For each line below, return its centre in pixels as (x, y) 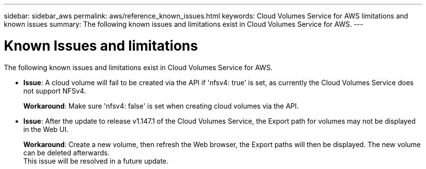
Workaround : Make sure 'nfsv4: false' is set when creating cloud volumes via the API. (161, 106)
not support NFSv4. (55, 91)
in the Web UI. (46, 129)
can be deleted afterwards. (67, 152)
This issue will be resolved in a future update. (96, 161)
